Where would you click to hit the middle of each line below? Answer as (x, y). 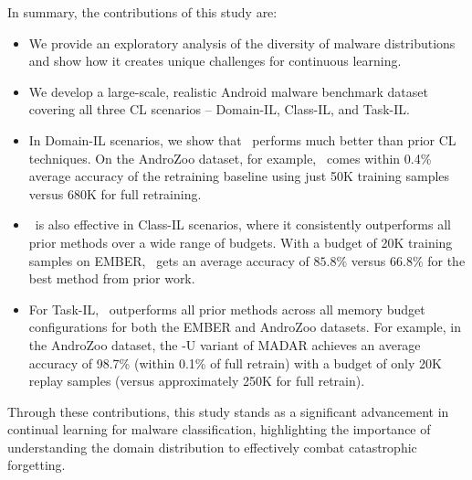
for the (446, 260)
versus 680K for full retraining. (115, 193)
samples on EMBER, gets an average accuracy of (169, 260)
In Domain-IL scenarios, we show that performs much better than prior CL (242, 139)
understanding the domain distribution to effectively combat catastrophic (212, 447)
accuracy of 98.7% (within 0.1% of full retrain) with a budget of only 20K (235, 363)
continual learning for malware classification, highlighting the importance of (219, 429)
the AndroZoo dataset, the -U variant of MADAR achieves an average (225, 344)
